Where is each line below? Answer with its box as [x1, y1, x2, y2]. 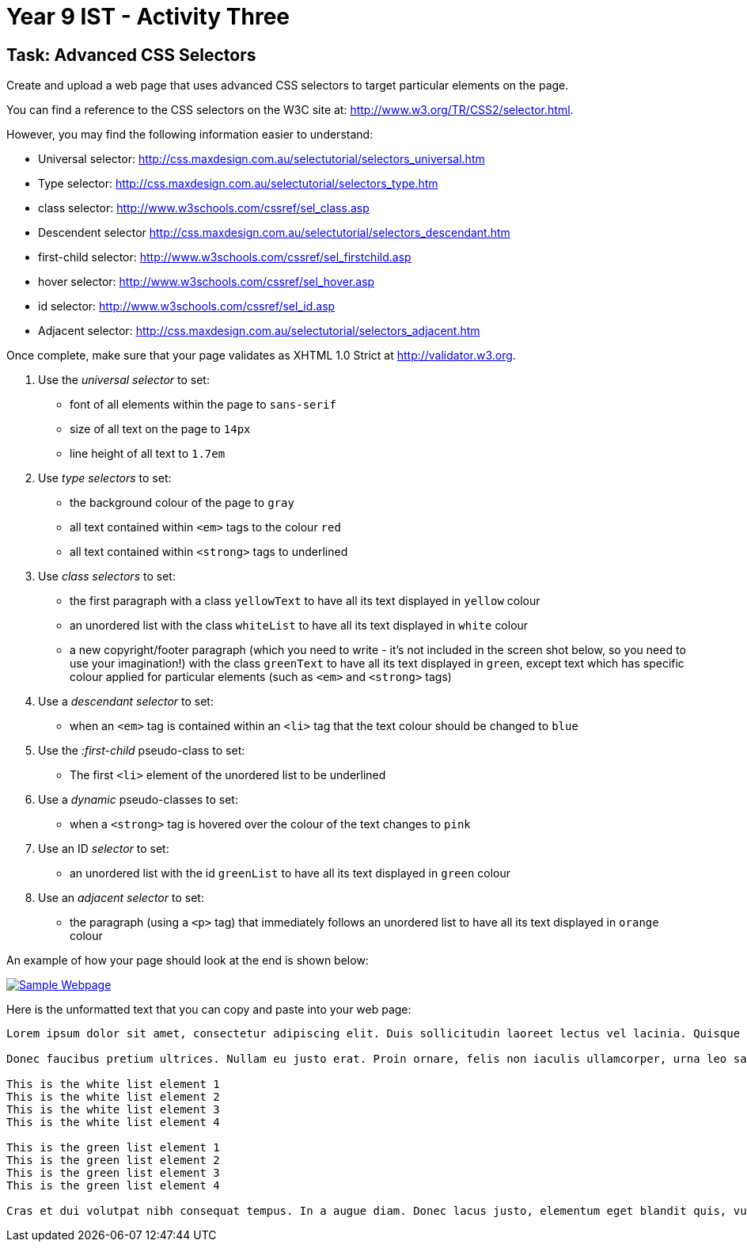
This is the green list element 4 [6, 1179, 220, 1193]
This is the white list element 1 [6, 1078, 220, 1091]
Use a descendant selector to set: [38, 694, 214, 709]
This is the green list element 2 [6, 1154, 220, 1167]
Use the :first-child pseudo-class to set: [38, 744, 245, 758]
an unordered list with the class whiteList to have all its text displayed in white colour [70, 618, 529, 633]
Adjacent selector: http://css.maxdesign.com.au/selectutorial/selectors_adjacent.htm [38, 324, 480, 338]
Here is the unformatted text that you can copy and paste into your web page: [6, 1003, 411, 1017]
